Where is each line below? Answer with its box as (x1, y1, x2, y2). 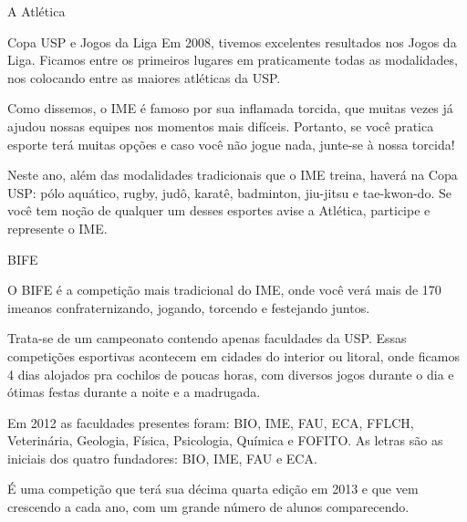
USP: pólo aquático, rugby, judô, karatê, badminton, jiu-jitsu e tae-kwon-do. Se (7, 183, 451, 202)
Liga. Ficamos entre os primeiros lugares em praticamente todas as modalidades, (7, 50, 458, 69)
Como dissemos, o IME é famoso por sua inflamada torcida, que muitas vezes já (7, 99, 453, 118)
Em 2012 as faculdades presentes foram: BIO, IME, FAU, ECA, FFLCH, (7, 412, 414, 432)
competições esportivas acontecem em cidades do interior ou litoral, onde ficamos (7, 346, 460, 365)
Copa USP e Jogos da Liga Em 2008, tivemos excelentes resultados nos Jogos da (7, 32, 457, 51)
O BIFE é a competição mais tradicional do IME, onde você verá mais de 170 (7, 280, 441, 299)
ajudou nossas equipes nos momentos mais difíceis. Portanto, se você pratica (7, 116, 434, 135)
